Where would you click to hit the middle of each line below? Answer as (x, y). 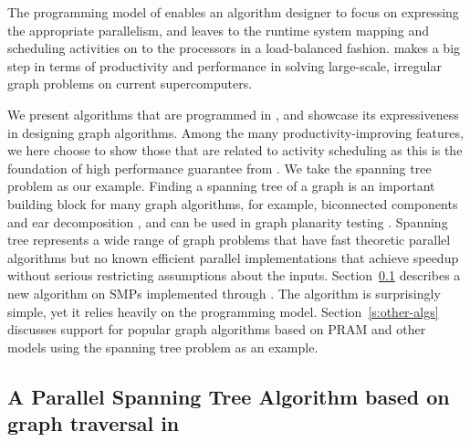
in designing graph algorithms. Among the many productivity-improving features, (235, 132)
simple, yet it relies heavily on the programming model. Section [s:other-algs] (223, 311)
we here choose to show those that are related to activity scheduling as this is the (235, 150)
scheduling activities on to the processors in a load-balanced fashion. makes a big (234, 48)
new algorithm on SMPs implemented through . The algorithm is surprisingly (224, 293)
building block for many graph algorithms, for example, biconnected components (233, 203)
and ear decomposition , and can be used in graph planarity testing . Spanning (228, 221)
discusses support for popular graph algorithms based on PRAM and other (217, 329)
